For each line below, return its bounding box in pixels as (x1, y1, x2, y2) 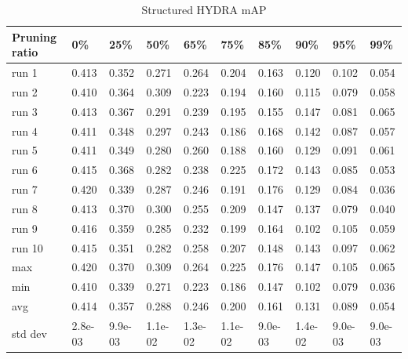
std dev (12, 325, 47, 341)
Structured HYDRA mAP (141, 2, 267, 17)
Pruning (12, 28, 56, 45)
